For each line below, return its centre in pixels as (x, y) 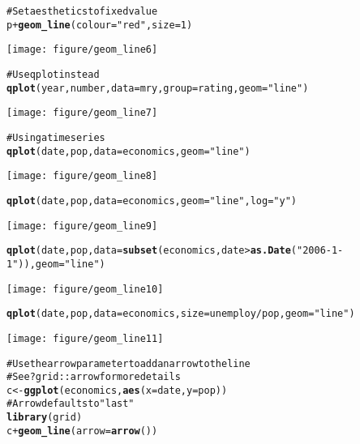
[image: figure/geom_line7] (82, 113)
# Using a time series (56, 137)
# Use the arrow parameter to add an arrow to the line (129, 363)
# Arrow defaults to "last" (71, 404)
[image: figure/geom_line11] (85, 338)
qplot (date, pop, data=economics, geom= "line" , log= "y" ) (152, 201)
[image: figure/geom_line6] (82, 50)
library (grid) (45, 418)
